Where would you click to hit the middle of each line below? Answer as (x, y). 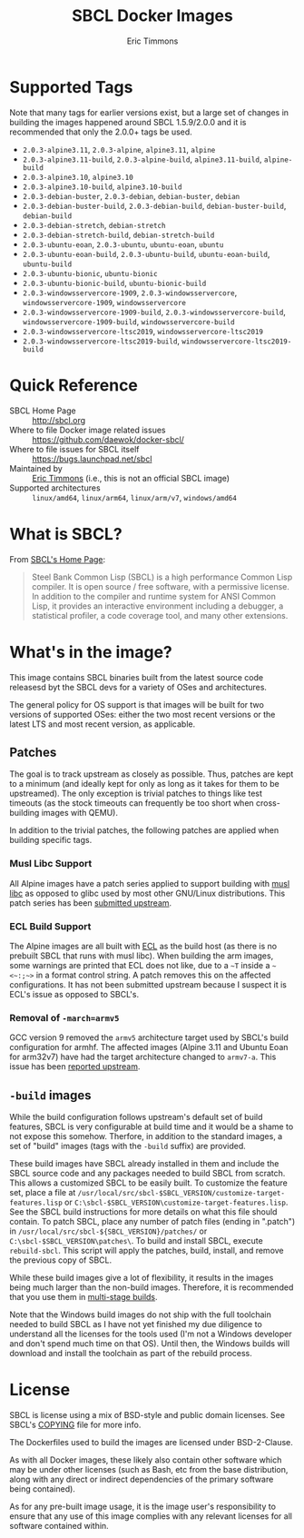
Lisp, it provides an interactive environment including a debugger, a (157, 606)
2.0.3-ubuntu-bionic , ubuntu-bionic (90, 273)
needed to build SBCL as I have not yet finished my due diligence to (136, 1325)
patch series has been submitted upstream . (91, 903)
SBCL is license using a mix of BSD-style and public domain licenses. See (147, 1414)
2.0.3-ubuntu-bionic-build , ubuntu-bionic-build (114, 283)
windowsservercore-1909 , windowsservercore (104, 302)
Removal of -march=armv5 (64, 1017)
